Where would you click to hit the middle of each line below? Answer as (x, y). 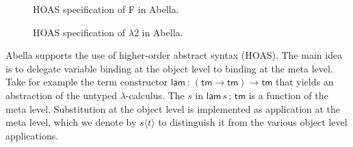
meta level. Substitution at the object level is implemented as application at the (173, 108)
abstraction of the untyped (62, 95)
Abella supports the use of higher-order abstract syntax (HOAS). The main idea (174, 55)
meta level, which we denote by (71, 122)
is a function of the (288, 95)
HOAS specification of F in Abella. (106, 9)
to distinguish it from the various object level (253, 122)
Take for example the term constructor (87, 82)
